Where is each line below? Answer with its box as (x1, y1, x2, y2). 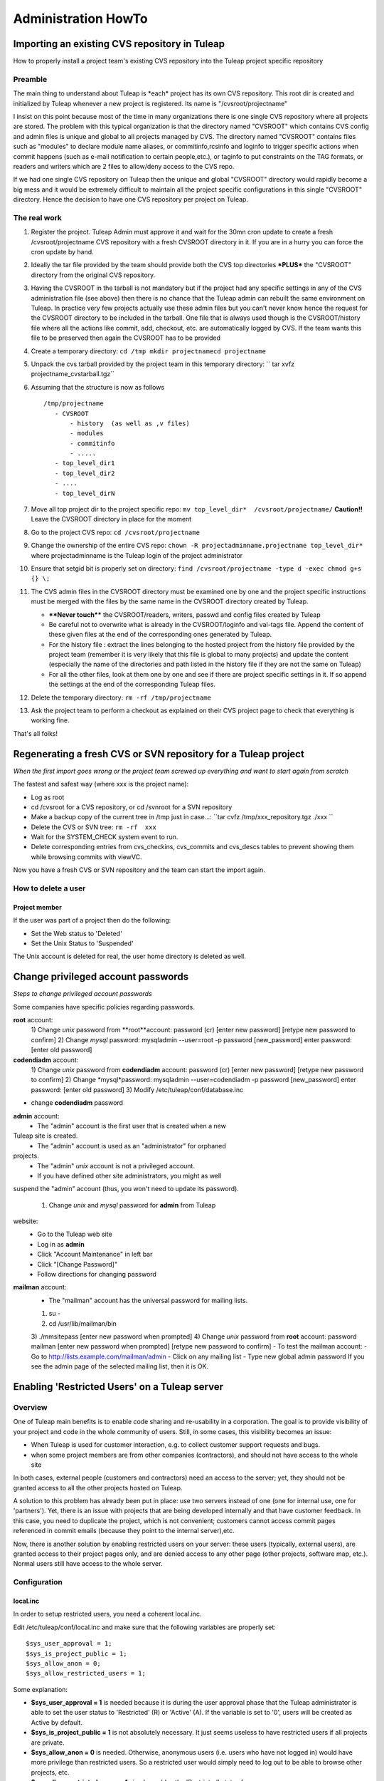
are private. (31, 1738, 65, 1747)
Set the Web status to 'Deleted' (31, 929, 122, 938)
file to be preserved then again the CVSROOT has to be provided (31, 333, 220, 342)
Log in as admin (37, 1240, 85, 1248)
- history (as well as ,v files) (70, 419, 190, 427)
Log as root (31, 793, 65, 801)
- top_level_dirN (54, 489, 115, 497)
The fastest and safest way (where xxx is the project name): (13, 780, 189, 789)
